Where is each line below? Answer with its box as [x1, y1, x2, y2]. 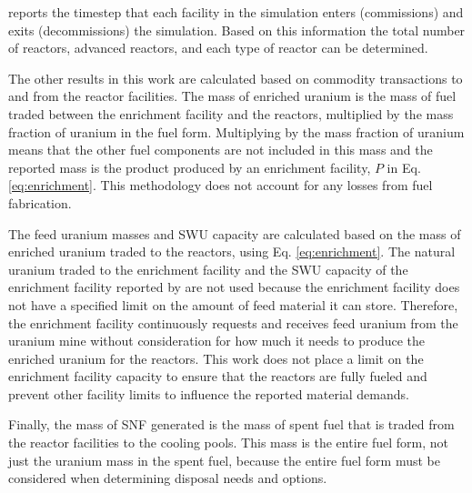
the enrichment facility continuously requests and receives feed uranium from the [8, 313, 458, 332]
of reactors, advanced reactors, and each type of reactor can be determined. [8, 38, 428, 57]
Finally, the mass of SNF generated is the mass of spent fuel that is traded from [8, 415, 455, 434]
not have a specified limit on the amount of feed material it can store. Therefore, [8, 295, 458, 314]
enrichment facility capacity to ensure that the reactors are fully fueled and [8, 367, 427, 386]
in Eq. [387, 157, 421, 176]
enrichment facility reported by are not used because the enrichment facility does [8, 277, 460, 297]
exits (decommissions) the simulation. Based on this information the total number [8, 20, 466, 39]
